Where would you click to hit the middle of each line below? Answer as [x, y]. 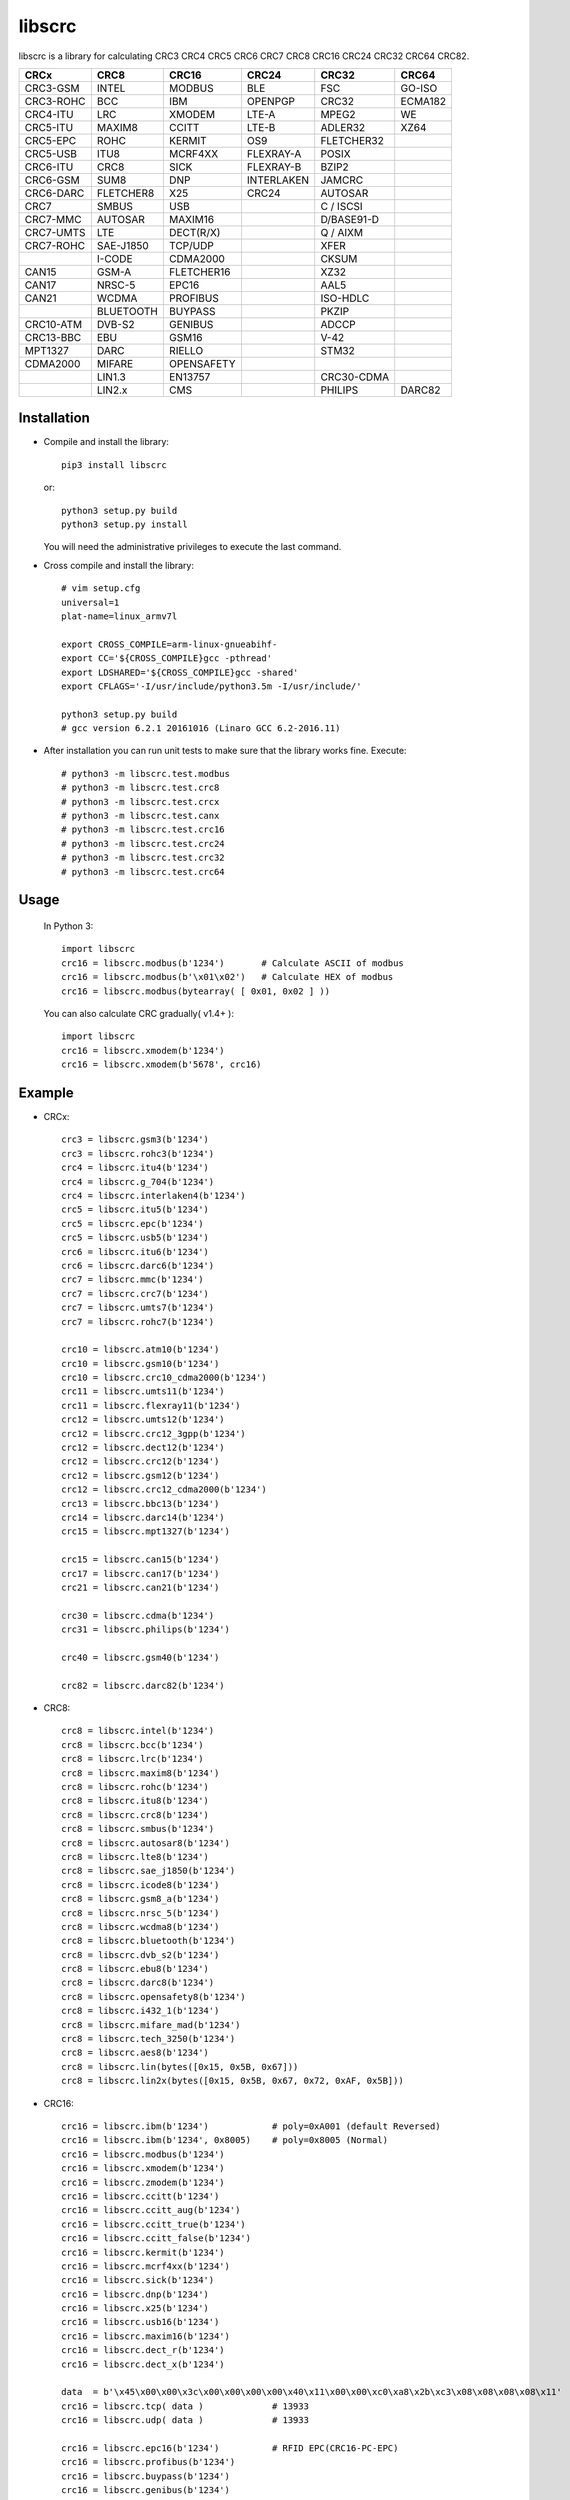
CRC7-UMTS [55, 232]
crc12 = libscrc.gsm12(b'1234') [140, 1475]
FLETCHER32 [352, 140]
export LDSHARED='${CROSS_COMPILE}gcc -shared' [180, 672]
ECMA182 [423, 101]
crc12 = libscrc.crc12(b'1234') [140, 1461]
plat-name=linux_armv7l [119, 616]
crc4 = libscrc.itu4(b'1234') [135, 1168]
